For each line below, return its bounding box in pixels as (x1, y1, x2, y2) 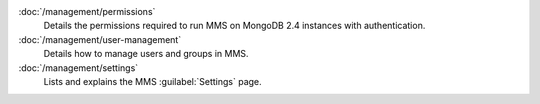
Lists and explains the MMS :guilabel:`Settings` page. (43, 75, 262, 87)
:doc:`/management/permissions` (18, 6, 156, 17)
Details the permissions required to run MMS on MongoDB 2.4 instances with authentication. (43, 20, 426, 32)
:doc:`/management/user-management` (18, 33, 182, 45)
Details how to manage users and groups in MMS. (43, 48, 249, 60)
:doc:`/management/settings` (18, 61, 139, 74)
